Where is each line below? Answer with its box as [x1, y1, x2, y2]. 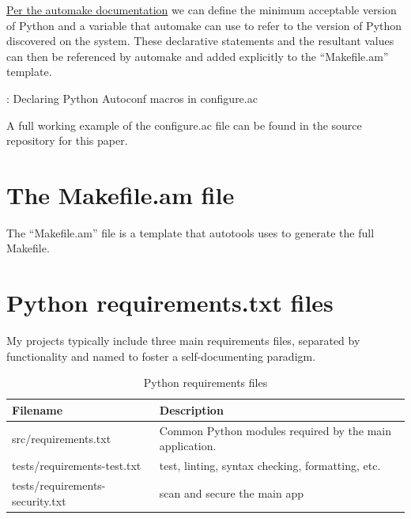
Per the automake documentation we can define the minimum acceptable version [6, 2, 397, 17]
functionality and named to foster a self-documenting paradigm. [6, 347, 316, 364]
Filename [12, 401, 63, 418]
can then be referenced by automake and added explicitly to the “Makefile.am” [6, 47, 389, 64]
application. [159, 438, 217, 454]
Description [159, 401, 224, 418]
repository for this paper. [6, 132, 128, 149]
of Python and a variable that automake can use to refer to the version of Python [6, 17, 402, 33]
